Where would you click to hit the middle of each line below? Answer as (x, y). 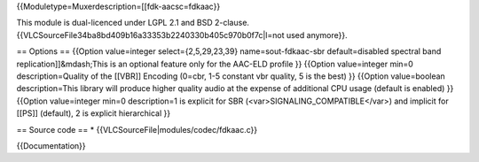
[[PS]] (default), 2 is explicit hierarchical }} (94, 113)
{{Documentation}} (51, 145)
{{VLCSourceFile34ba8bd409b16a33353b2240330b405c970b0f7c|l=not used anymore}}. (182, 35)
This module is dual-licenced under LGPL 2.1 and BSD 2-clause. (133, 23)
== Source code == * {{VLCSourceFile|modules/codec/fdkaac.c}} (137, 129)
